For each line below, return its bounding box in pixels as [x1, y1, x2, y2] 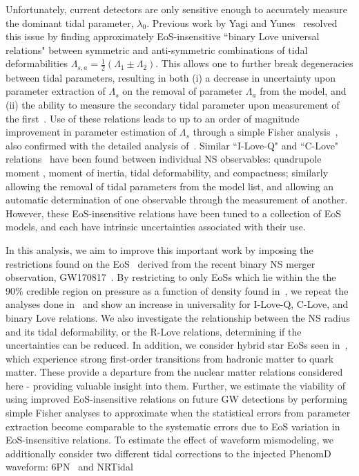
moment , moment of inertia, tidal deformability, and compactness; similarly [6, 165, 329, 179]
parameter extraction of [6, 84, 106, 98]
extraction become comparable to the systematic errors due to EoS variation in [6, 419, 340, 433]
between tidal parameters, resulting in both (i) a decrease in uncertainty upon [6, 70, 336, 84]
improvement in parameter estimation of [6, 125, 177, 139]
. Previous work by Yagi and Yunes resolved [146, 15, 338, 30]
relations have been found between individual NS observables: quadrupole [6, 152, 322, 166]
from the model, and [260, 84, 347, 98]
